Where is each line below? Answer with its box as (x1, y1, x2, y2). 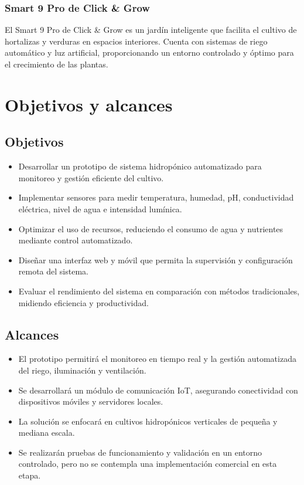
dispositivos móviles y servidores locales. (18, 395, 163, 408)
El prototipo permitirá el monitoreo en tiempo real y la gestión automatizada (18, 352, 296, 365)
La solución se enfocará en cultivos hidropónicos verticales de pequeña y (18, 415, 278, 427)
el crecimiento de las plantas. (5, 58, 108, 70)
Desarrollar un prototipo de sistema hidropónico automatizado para (18, 160, 262, 172)
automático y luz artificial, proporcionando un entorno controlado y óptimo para (5, 46, 294, 59)
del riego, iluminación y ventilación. (18, 364, 146, 376)
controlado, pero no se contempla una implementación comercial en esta (18, 457, 277, 470)
